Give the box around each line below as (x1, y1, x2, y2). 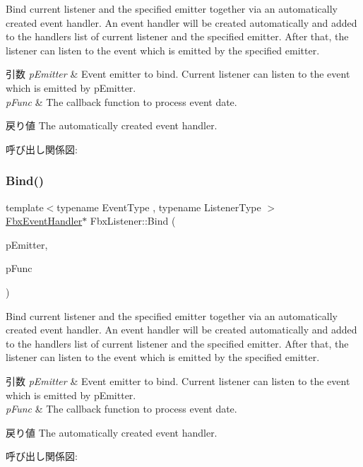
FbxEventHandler (6, 213, 83, 228)
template (6, 199, 44, 214)
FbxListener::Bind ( (90, 213, 176, 228)
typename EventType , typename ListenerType (56, 199, 261, 214)
